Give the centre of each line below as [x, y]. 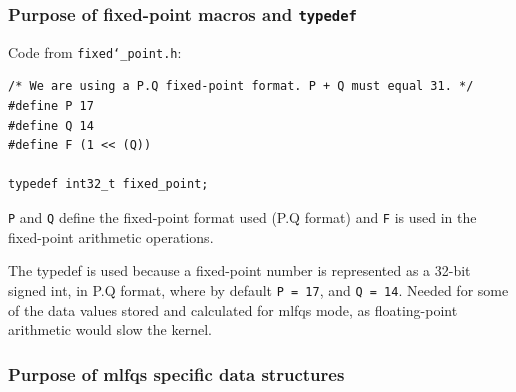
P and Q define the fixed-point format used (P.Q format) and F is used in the [242, 217]
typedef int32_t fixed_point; [108, 184]
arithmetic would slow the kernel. [110, 329]
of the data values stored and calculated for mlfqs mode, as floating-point [233, 309]
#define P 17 [51, 106]
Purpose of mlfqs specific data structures [176, 373]
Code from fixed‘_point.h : [95, 51]
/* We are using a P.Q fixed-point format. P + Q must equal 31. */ [241, 86]
